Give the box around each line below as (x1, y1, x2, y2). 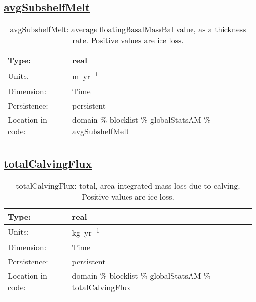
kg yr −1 (72, 225, 100, 239)
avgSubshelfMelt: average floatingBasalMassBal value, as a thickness (10, 23, 246, 35)
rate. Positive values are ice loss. (72, 35, 184, 46)
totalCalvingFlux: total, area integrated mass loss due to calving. (16, 179, 240, 191)
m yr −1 (72, 69, 99, 82)
